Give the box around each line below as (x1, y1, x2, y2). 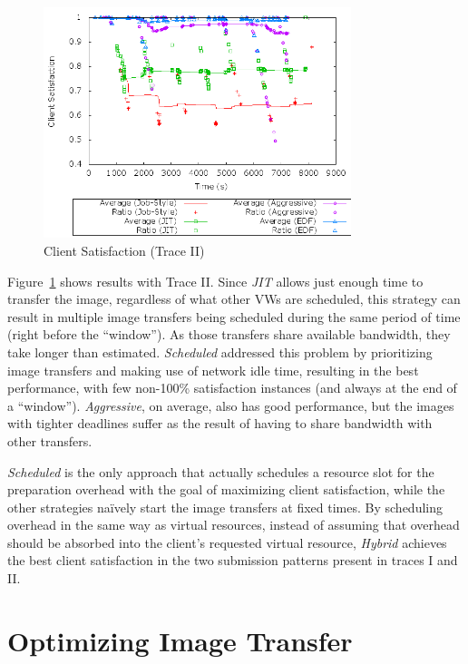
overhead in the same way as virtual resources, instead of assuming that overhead (7, 515, 460, 534)
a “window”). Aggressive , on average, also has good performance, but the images (7, 395, 454, 415)
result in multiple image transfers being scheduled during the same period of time (7, 307, 461, 326)
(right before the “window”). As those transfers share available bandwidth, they (7, 325, 451, 344)
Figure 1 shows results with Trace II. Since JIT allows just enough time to (7, 271, 424, 290)
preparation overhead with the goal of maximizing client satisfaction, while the (7, 480, 445, 499)
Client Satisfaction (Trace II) (44, 240, 205, 259)
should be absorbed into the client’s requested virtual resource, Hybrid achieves (7, 532, 447, 552)
